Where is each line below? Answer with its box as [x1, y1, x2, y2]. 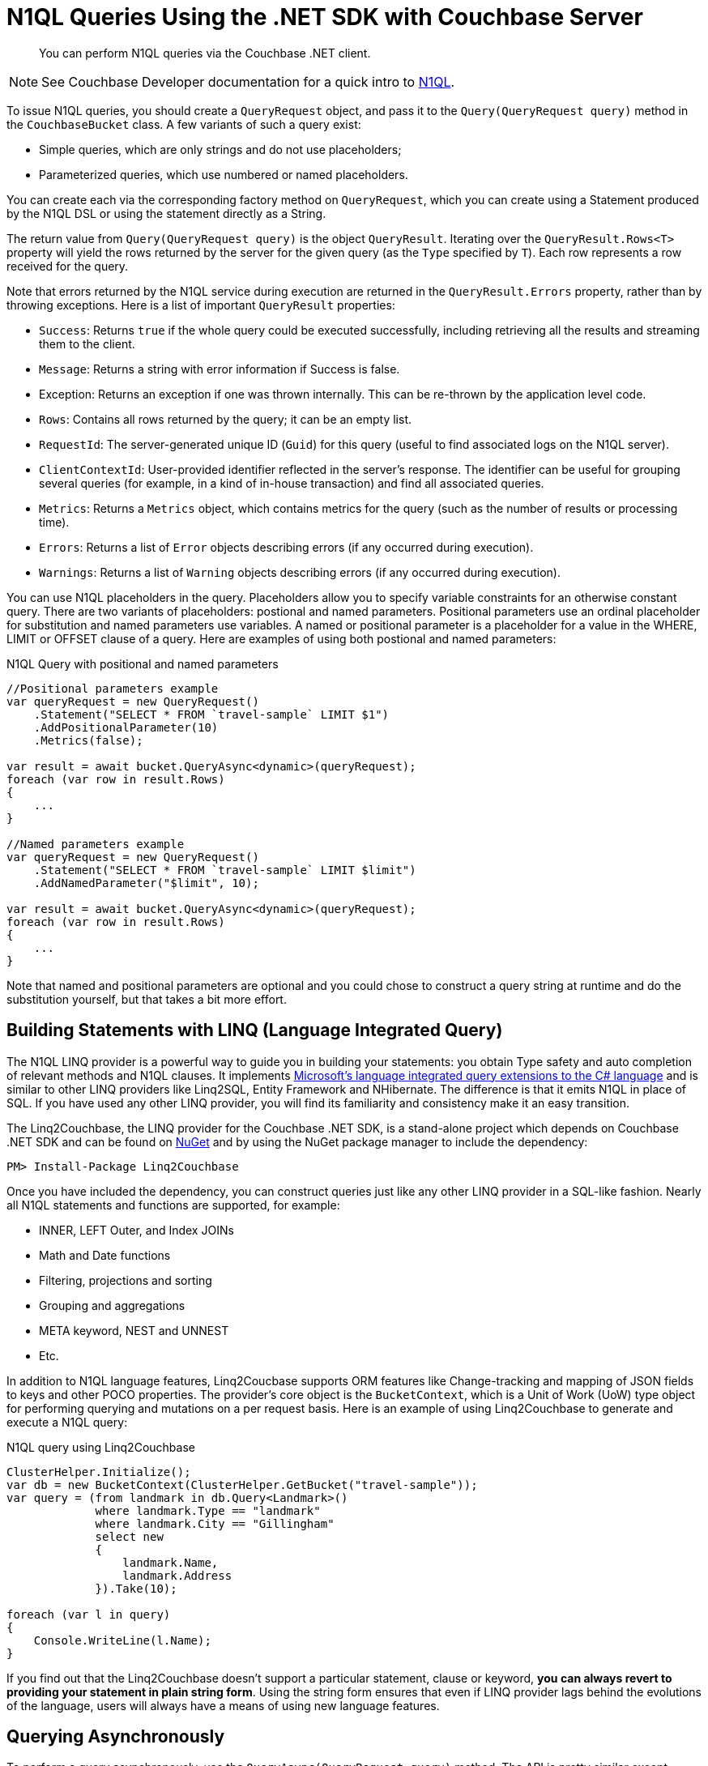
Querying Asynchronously [6, 1726, 225, 1747]
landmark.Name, [122, 1555, 219, 1569]
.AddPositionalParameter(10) [33, 720, 219, 734]
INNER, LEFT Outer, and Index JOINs [39, 1222, 234, 1237]
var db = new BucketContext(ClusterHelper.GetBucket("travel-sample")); [6, 1478, 478, 1491]
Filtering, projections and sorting [39, 1273, 212, 1287]
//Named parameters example [6, 837, 185, 851]
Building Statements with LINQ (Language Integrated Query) [6, 1020, 503, 1041]
